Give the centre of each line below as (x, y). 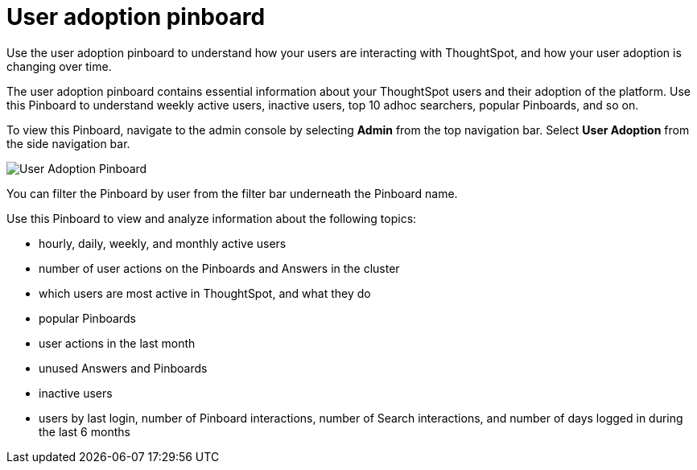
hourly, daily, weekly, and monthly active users (163, 243)
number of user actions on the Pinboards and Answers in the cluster (219, 268)
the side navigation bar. (68, 143)
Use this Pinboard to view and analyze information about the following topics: (212, 218)
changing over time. (59, 66)
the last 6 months (85, 431)
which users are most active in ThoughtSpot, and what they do (205, 293)
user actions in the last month (117, 343)
